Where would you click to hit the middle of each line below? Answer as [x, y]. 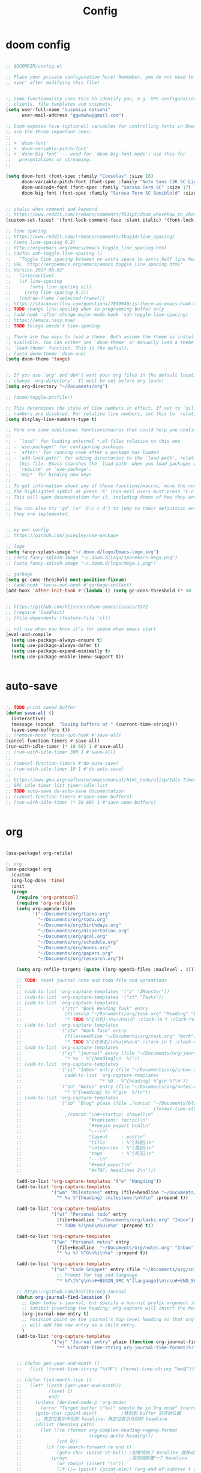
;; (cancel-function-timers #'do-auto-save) [62, 763]
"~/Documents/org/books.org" [74, 947]
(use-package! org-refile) [39, 853]
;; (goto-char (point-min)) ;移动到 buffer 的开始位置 [99, 1414]
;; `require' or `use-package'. [49, 469]
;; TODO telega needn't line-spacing [53, 326]
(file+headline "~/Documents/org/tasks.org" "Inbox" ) [125, 1220]
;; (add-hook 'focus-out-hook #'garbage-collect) [69, 585]
